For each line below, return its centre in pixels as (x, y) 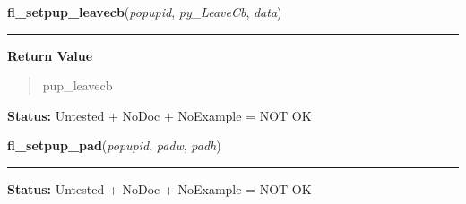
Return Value (50, 55)
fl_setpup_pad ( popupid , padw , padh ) (114, 145)
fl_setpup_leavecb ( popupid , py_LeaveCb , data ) (145, 12)
